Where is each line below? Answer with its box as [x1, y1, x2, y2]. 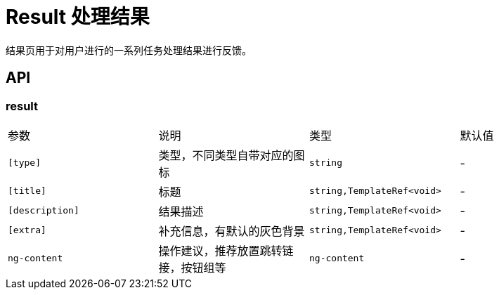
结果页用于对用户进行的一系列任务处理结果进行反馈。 [6, 44, 252, 56]
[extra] [8, 225, 46, 236]
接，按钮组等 [158, 260, 226, 275]
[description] [8, 205, 79, 216]
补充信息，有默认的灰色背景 [158, 223, 305, 238]
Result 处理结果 [6, 5, 150, 29]
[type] [8, 157, 41, 169]
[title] [8, 185, 46, 197]
